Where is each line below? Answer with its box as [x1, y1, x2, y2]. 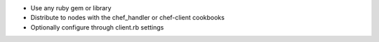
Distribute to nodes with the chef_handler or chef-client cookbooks [30, 14, 225, 22]
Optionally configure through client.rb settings [30, 23, 164, 31]
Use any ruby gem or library [30, 4, 112, 12]
